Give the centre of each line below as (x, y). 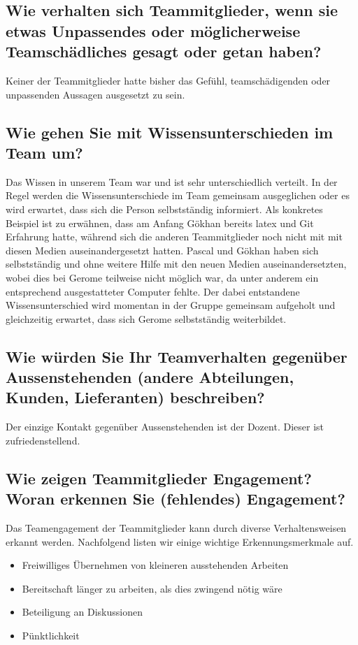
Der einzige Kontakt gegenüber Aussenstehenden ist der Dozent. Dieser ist (165, 427)
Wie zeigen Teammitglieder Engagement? (159, 478)
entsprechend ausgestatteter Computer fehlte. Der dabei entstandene (153, 291)
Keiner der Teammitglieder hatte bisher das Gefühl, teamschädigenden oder (168, 80)
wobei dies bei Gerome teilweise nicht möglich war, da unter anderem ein (162, 277)
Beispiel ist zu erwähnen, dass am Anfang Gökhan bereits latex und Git (160, 223)
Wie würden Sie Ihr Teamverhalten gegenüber (177, 356)
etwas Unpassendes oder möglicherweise (153, 30)
